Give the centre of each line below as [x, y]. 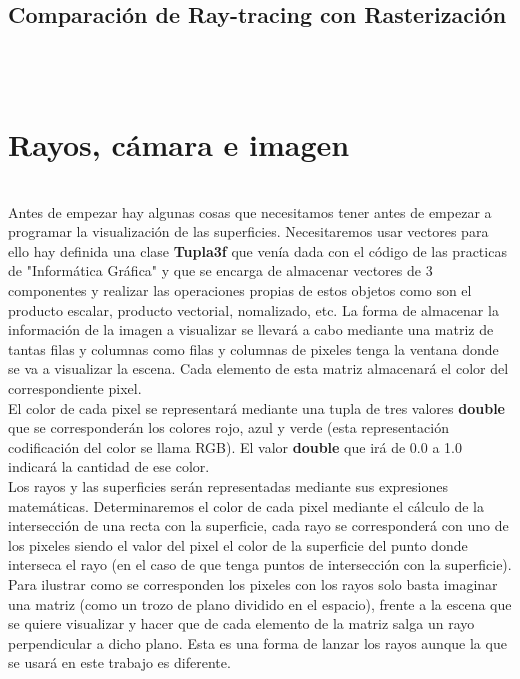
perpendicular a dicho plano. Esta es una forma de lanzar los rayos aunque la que [257, 642]
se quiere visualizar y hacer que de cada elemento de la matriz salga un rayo [241, 623]
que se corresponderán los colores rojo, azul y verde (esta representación [228, 427]
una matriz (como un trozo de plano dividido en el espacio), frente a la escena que [260, 603]
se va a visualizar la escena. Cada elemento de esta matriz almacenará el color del [258, 368]
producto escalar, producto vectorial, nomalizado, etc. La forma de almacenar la [253, 309]
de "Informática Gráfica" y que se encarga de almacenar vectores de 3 [220, 270]
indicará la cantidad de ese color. [109, 466]
